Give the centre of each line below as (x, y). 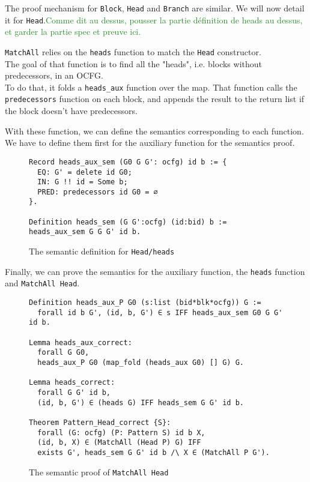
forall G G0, (63, 353)
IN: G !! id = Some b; (83, 182)
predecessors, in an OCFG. (54, 75)
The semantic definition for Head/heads (102, 251)
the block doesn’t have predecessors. (71, 111)
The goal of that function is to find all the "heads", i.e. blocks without (134, 63)
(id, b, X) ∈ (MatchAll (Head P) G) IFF (119, 443)
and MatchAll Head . (42, 283)
